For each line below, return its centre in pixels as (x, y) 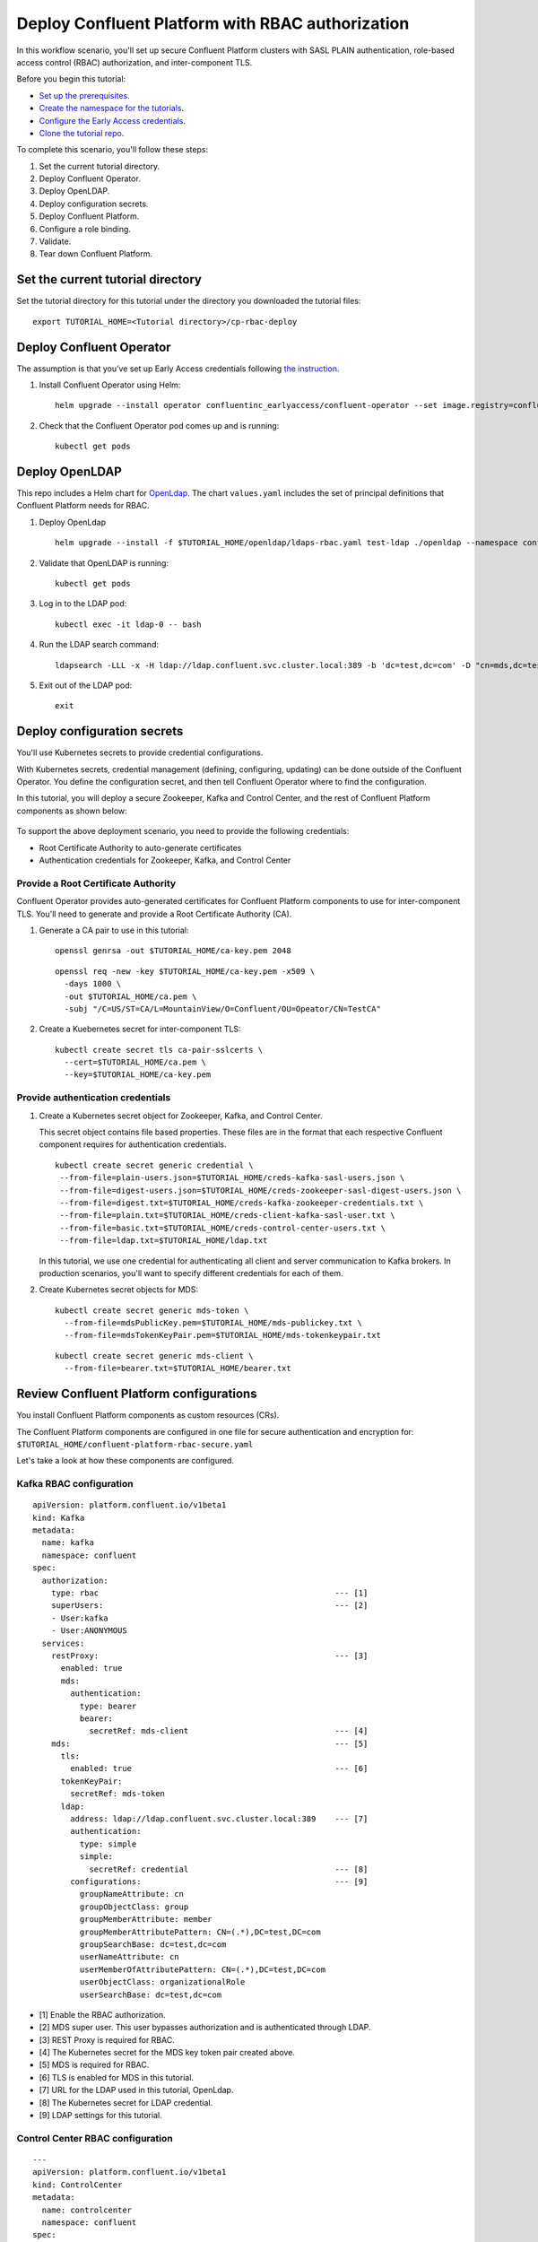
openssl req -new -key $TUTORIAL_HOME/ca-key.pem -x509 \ (185, 971)
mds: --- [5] (209, 1743)
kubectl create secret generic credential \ (155, 1165)
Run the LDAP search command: (99, 645)
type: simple (108, 1844)
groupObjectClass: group (134, 1907)
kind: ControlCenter (78, 2185)
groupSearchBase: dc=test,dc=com (153, 1944)
